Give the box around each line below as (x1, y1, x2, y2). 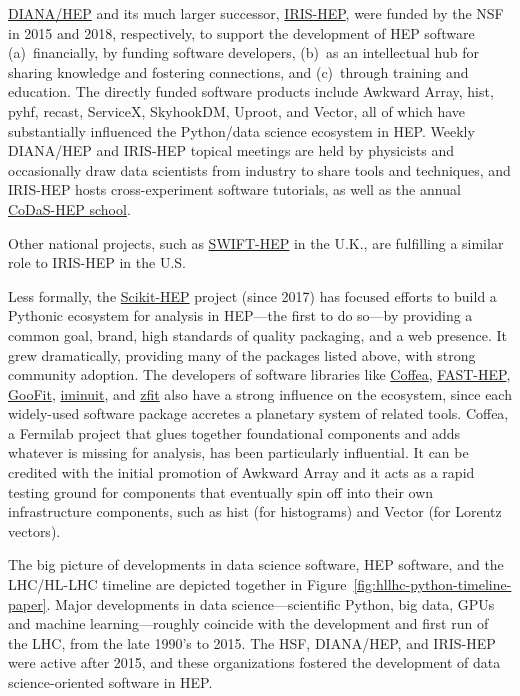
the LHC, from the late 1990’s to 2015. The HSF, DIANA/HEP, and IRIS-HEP (8, 632, 496, 653)
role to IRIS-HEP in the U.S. (8, 252, 186, 273)
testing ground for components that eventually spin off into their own (8, 481, 434, 502)
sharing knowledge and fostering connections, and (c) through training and (8, 61, 469, 82)
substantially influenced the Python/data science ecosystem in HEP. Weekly (8, 120, 475, 141)
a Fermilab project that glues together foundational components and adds (8, 422, 461, 443)
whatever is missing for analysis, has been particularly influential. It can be (8, 442, 469, 463)
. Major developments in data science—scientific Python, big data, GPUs (46, 593, 495, 614)
